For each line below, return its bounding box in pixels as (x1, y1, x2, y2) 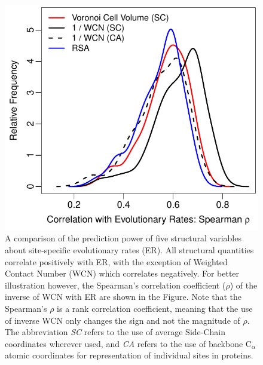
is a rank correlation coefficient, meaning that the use (57, 302, 253, 315)
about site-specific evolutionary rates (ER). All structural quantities (5, 244, 254, 256)
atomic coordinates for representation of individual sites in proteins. (5, 349, 253, 361)
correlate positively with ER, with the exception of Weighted (5, 255, 228, 268)
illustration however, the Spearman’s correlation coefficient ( (5, 278, 226, 291)
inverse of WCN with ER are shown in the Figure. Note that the (5, 290, 241, 303)
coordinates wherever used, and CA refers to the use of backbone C (5, 337, 252, 349)
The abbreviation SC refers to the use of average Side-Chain (5, 326, 225, 338)
